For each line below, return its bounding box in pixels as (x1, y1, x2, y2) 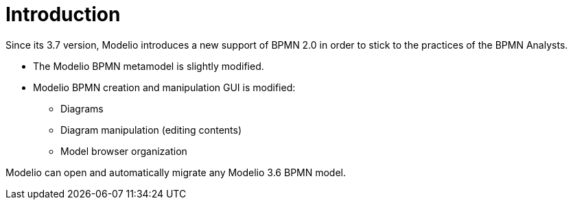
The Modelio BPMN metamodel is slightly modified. (33, 60, 264, 72)
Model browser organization (60, 145, 187, 157)
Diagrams (60, 102, 104, 114)
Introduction (5, 3, 121, 26)
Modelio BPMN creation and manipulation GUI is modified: (33, 81, 296, 93)
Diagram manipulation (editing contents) (60, 123, 242, 136)
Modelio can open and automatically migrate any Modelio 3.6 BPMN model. (5, 166, 347, 178)
